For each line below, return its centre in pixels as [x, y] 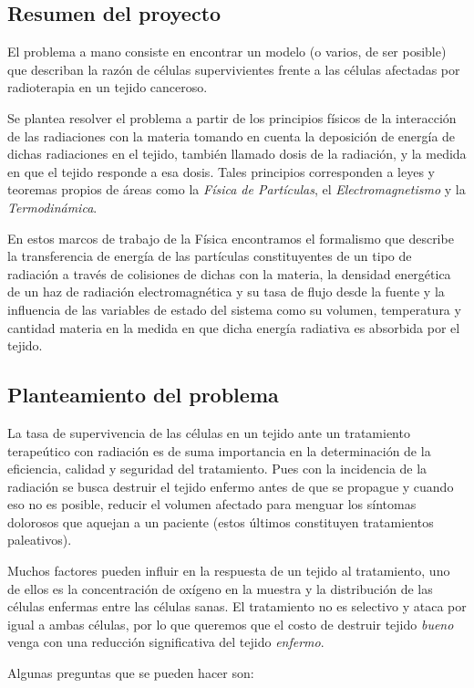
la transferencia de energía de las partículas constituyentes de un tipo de [210, 256]
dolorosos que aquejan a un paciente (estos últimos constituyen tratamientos [221, 521]
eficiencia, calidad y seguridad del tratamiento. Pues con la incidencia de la [217, 469]
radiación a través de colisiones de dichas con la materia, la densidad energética [229, 273]
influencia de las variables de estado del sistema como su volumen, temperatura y [234, 309]
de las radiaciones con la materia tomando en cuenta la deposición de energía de [232, 136]
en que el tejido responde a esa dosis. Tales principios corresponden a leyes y [221, 171]
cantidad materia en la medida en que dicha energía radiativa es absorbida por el [234, 327]
